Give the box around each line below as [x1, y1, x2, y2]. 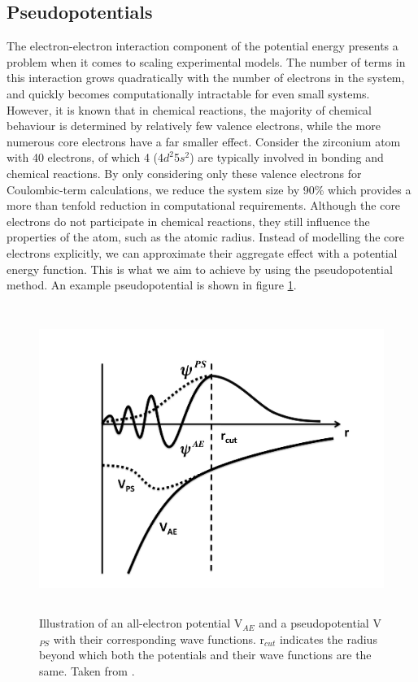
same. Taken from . [39, 662, 135, 680]
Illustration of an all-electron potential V [39, 615, 243, 632]
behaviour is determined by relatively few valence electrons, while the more [7, 117, 381, 134]
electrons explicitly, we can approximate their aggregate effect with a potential [7, 244, 398, 261]
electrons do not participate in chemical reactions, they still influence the [7, 212, 370, 229]
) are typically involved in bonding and [189, 149, 384, 166]
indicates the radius [279, 630, 377, 647]
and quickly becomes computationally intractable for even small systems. [7, 85, 370, 102]
